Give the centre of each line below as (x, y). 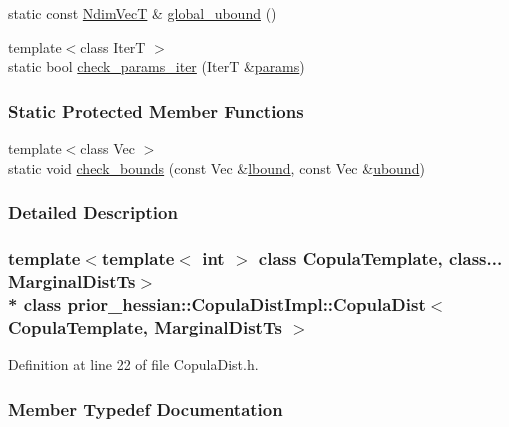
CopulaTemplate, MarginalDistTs (145, 326)
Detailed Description (93, 212)
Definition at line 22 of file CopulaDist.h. (133, 364)
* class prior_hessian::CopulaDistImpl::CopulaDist (217, 303)
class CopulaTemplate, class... (380, 257)
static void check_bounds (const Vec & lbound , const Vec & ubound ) (216, 167)
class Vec (107, 148)
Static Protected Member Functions (156, 110)
